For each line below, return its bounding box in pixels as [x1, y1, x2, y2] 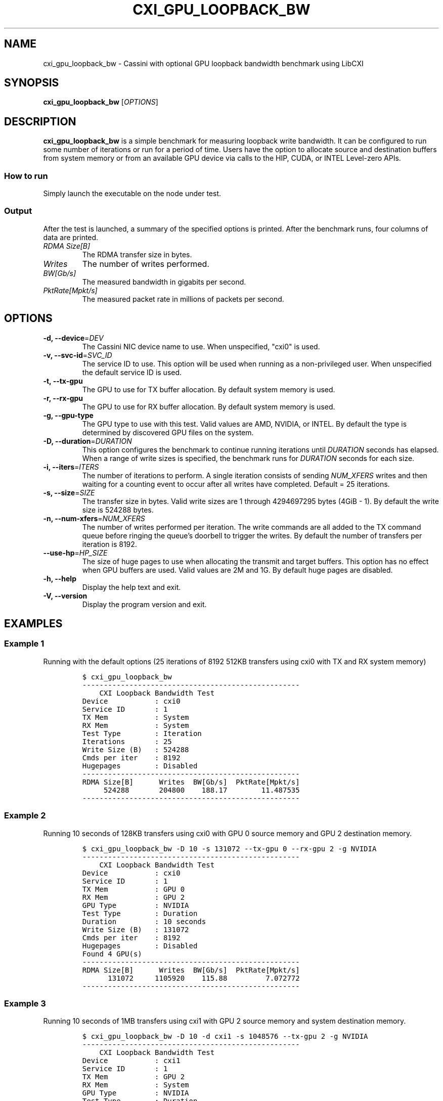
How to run [4, 170, 48, 181]
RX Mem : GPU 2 [82, 893, 185, 901]
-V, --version [43, 591, 87, 600]
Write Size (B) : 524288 [82, 745, 189, 754]
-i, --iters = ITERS [43, 462, 99, 471]
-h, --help [43, 574, 76, 583]
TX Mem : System [82, 713, 189, 721]
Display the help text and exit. [82, 582, 181, 591]
